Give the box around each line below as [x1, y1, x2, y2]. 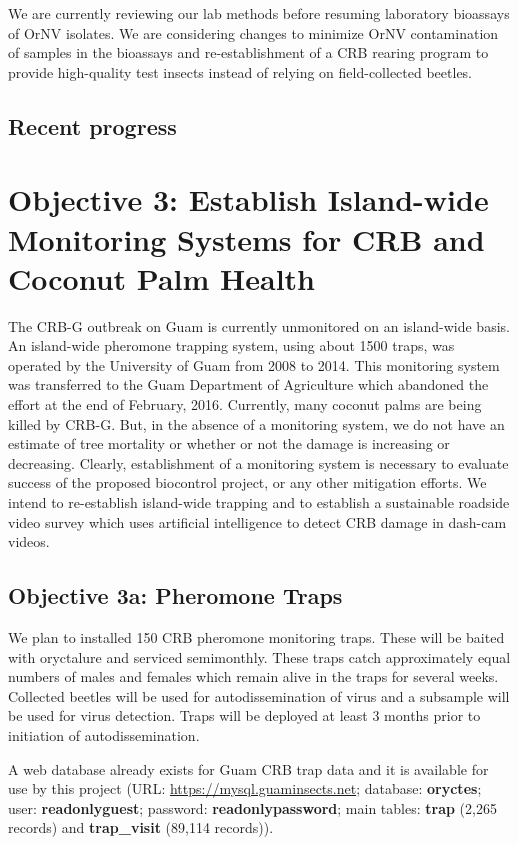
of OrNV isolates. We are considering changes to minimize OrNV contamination [8, 22, 499, 43]
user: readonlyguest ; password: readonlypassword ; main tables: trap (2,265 [8, 797, 497, 818]
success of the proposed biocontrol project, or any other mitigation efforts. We [8, 472, 487, 493]
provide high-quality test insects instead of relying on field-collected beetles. [8, 61, 473, 82]
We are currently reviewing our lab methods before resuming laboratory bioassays [8, 3, 510, 23]
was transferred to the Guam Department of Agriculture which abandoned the [8, 374, 489, 395]
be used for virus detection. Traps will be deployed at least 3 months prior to [8, 705, 481, 726]
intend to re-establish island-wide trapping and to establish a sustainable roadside [8, 492, 510, 512]
